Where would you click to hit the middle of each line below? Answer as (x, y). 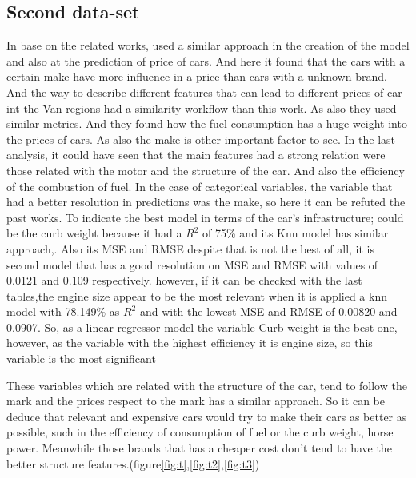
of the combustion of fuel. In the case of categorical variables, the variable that (200, 186)
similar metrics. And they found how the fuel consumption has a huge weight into (207, 123)
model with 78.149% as (63, 311)
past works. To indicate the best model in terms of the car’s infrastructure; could (205, 217)
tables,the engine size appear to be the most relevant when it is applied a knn (197, 295)
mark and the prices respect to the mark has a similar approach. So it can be (196, 401)
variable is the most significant (81, 358)
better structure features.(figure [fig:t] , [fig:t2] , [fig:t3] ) (133, 463)
